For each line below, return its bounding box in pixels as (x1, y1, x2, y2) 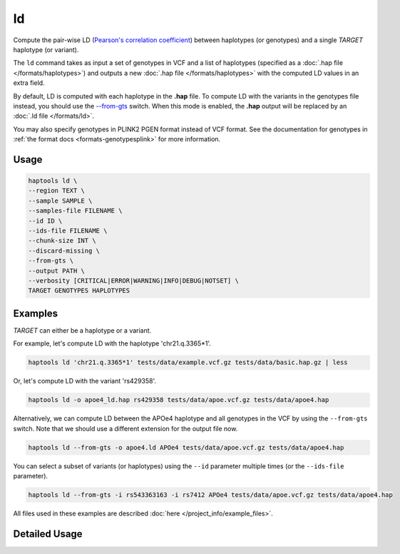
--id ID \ (28, 216, 63, 225)
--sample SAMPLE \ (28, 196, 93, 205)
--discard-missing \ (28, 246, 100, 255)
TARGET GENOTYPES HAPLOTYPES (28, 286, 130, 295)
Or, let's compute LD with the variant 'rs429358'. (13, 377, 157, 386)
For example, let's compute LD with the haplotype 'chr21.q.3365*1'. (13, 339, 212, 348)
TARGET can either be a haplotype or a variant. (13, 326, 152, 335)
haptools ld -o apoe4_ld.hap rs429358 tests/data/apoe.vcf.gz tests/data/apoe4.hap (28, 396, 329, 404)
